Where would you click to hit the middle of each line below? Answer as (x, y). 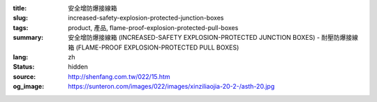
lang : (21, 57)
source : (24, 76)
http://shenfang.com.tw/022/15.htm (119, 76)
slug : (20, 18)
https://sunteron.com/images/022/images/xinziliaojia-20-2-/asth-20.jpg (171, 87)
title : (20, 8)
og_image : (29, 87)
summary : (28, 38)
